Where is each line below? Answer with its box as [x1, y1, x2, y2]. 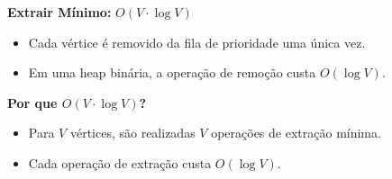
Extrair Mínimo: [7, 3, 112, 21]
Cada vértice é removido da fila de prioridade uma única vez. [28, 32, 366, 51]
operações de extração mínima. [211, 123, 381, 142]
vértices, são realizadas [69, 123, 196, 142]
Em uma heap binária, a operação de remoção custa [28, 63, 316, 82]
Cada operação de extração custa [28, 153, 212, 172]
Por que [7, 93, 58, 112]
